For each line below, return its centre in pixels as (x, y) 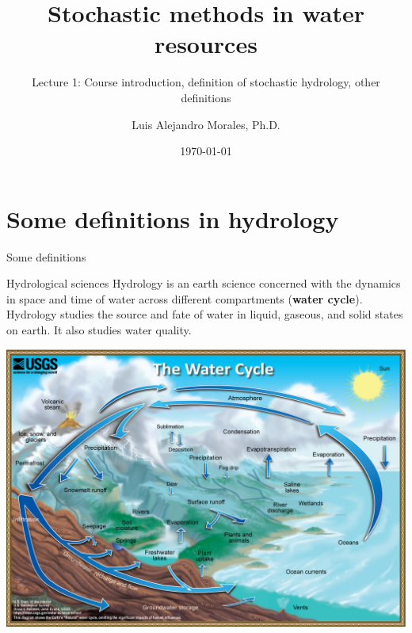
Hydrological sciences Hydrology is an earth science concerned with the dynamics (204, 283)
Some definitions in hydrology (173, 218)
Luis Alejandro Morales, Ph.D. (206, 124)
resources (206, 44)
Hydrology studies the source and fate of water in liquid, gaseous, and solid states (205, 314)
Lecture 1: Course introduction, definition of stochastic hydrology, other (206, 82)
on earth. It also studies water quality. (99, 330)
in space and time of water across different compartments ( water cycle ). (185, 298)
